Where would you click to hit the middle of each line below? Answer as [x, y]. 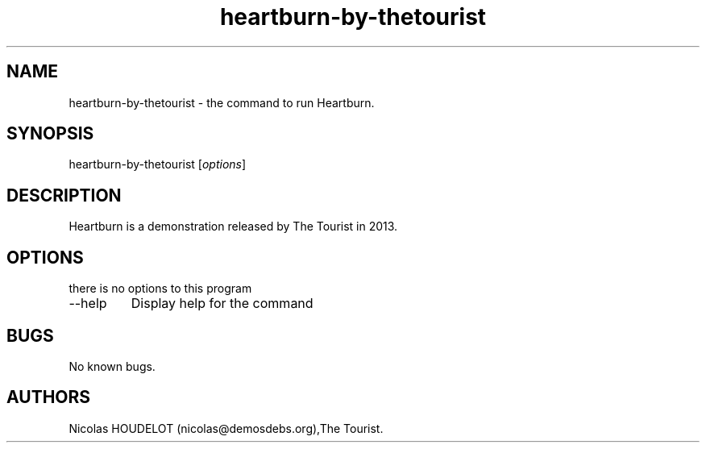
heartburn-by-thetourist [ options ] [158, 164]
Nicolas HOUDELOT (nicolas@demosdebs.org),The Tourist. [226, 428]
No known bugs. [112, 366]
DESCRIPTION [64, 195]
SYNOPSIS [50, 134]
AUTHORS [49, 397]
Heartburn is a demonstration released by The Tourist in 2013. [233, 227]
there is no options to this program [160, 289]
